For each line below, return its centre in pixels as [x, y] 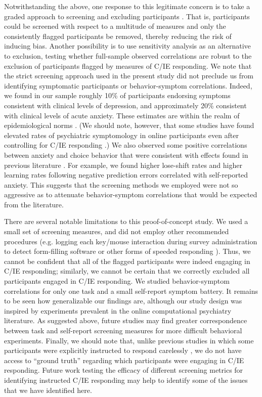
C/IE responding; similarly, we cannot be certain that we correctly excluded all [127, 271]
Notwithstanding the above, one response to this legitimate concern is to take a [127, 6]
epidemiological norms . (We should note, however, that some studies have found [129, 125]
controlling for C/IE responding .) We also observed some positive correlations [126, 145]
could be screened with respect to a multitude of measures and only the [115, 26]
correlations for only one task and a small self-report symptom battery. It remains [131, 291]
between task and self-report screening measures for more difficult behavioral [123, 330]
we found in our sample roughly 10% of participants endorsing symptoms [117, 95]
